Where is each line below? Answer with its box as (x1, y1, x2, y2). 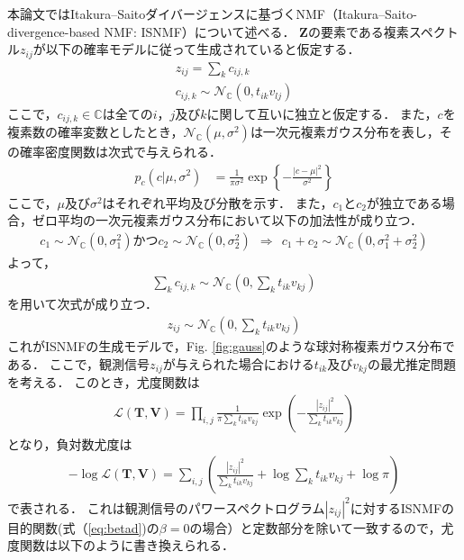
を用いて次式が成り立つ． (7, 294, 158, 313)
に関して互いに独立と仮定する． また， (206, 104, 438, 122)
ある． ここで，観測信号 (7, 354, 150, 373)
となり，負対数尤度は (7, 434, 132, 453)
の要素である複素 (307, 22, 409, 41)
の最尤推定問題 (367, 354, 456, 373)
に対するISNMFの (350, 498, 455, 517)
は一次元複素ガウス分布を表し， (250, 122, 440, 140)
